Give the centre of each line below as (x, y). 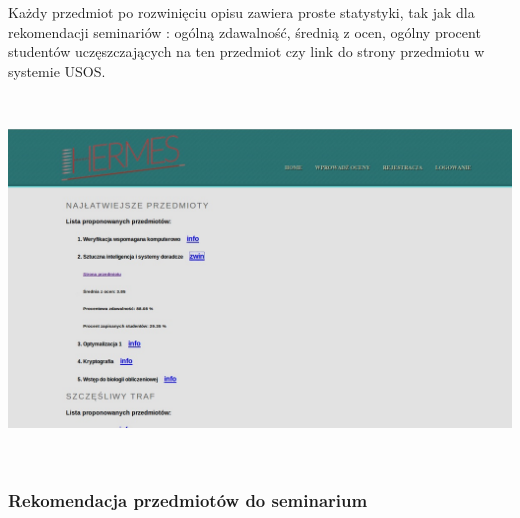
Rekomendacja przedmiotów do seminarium (188, 500)
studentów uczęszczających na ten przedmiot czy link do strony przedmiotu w (246, 51)
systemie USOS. (57, 70)
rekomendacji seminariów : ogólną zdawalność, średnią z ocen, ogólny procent (244, 31)
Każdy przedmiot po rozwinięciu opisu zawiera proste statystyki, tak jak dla (241, 12)
